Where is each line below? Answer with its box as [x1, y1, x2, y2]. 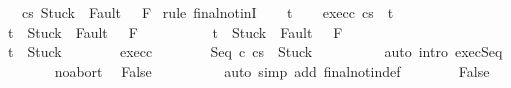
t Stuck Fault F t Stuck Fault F [7, 21, 343, 42]
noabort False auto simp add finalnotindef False [54, 60, 490, 81]
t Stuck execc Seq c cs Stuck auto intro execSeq [7, 41, 503, 62]
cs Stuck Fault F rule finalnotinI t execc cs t [21, 2, 394, 22]
